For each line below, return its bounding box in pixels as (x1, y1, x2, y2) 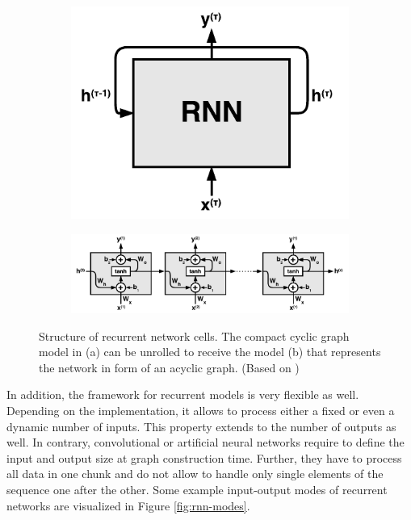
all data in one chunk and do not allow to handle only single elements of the (6, 465, 384, 482)
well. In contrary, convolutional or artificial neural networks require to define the (6, 434, 405, 451)
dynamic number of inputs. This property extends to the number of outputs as (6, 417, 396, 434)
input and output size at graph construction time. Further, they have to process (6, 449, 402, 466)
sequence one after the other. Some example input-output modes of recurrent (6, 480, 388, 497)
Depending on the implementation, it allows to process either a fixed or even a (6, 402, 395, 418)
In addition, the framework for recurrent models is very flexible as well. (6, 386, 359, 403)
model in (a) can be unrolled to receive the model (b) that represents (39, 343, 381, 360)
